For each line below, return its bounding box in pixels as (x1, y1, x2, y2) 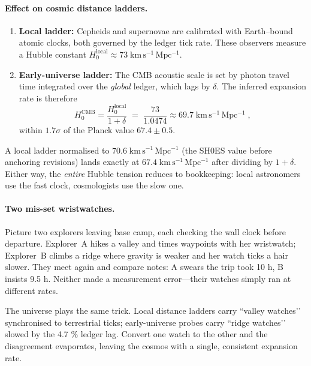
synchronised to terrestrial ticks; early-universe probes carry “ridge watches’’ (5, 316, 286, 328)
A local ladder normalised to (5, 143, 110, 156)
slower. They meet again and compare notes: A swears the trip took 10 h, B (5, 260, 283, 273)
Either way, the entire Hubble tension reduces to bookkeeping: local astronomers (5, 167, 301, 179)
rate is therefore (19, 91, 77, 104)
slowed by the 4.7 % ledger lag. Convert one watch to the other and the (5, 328, 268, 340)
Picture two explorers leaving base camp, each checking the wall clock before (5, 225, 286, 238)
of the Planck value (63, 123, 134, 136)
